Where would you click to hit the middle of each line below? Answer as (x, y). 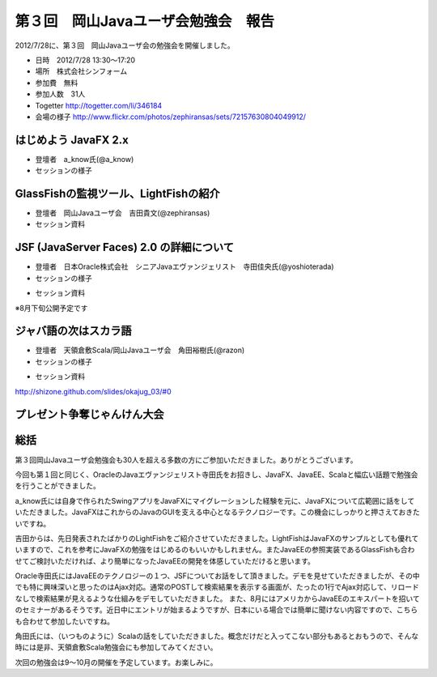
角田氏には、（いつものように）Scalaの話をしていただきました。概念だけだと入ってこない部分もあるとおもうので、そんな (217, 637)
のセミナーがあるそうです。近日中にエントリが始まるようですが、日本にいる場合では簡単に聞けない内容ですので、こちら (216, 610)
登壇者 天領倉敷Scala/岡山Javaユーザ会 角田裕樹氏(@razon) (140, 350)
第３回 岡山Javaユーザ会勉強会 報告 (145, 21)
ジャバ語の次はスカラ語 (73, 331)
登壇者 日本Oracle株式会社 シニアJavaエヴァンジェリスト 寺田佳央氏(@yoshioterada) (185, 266)
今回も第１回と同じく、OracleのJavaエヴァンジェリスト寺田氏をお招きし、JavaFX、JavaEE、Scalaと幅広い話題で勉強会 (216, 475)
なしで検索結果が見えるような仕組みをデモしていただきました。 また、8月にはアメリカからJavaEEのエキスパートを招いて (217, 598)
